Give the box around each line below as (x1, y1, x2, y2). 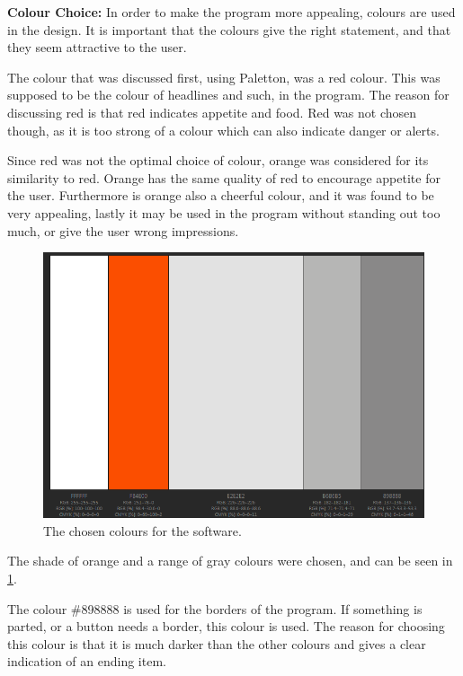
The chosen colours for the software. (43, 521, 242, 540)
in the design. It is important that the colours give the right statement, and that (7, 20, 451, 39)
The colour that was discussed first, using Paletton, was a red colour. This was (7, 67, 441, 86)
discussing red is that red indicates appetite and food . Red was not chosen (7, 102, 417, 121)
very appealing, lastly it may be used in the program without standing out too (7, 203, 441, 222)
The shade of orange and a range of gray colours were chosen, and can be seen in (7, 551, 453, 570)
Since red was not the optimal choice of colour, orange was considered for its (7, 151, 429, 170)
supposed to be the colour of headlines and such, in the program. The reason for (7, 85, 450, 104)
